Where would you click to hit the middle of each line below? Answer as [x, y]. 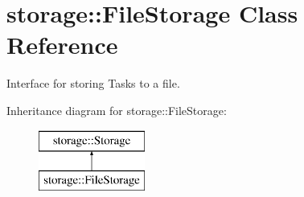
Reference [62, 45]
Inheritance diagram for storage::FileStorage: [117, 110]
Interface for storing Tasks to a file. [93, 83]
